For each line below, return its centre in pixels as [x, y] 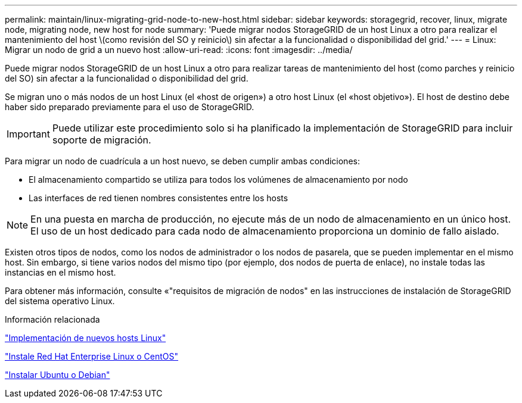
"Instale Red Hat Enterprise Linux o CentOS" [92, 356]
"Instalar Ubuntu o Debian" [58, 375]
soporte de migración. [102, 140]
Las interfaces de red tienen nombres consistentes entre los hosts [159, 198]
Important [28, 134]
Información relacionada [52, 319]
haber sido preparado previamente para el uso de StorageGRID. [130, 107]
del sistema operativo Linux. [60, 301]
